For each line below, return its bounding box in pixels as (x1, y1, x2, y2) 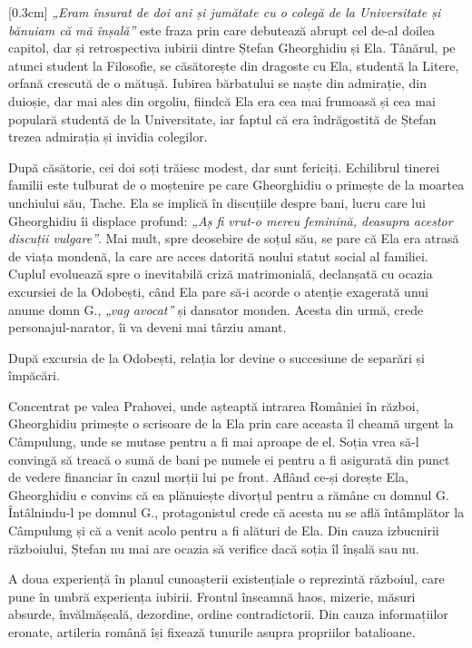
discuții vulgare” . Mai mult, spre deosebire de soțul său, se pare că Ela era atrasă (8, 229, 459, 248)
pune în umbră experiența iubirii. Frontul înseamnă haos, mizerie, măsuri (8, 586, 416, 605)
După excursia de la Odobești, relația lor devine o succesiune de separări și (8, 348, 425, 367)
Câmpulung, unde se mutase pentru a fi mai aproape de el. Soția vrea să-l (8, 432, 419, 451)
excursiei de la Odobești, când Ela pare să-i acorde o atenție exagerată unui (8, 281, 428, 300)
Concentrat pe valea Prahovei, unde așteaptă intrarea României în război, (8, 396, 419, 415)
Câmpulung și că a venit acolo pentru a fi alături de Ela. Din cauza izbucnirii (8, 521, 439, 540)
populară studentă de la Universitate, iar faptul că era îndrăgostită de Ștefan (8, 109, 437, 128)
